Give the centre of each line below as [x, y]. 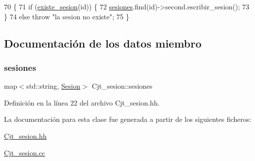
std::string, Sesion [53, 86]
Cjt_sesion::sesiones [122, 86]
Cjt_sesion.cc [25, 152]
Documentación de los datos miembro [103, 43]
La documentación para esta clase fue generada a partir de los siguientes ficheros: [128, 119]
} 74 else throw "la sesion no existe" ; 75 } [67, 16]
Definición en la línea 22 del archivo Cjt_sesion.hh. [82, 102]
